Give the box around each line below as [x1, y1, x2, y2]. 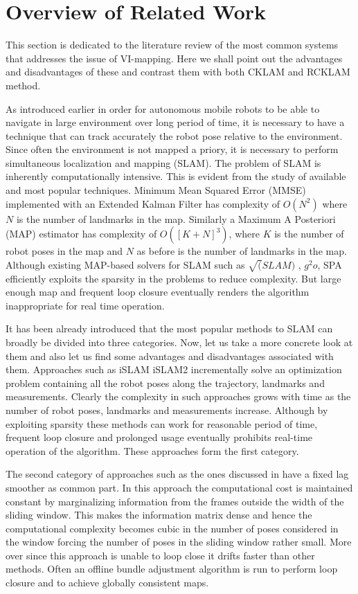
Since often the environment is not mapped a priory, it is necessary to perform [6, 142, 339, 156]
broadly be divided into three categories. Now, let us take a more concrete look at [6, 334, 353, 349]
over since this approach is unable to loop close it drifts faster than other [6, 548, 315, 562]
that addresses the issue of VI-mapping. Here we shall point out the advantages [6, 51, 343, 65]
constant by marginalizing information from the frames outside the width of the [6, 494, 344, 508]
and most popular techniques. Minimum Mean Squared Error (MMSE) [6, 183, 306, 197]
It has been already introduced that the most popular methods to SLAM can [6, 321, 333, 336]
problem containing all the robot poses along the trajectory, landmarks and [6, 375, 325, 390]
